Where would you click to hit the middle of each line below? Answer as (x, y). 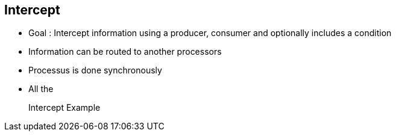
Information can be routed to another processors (125, 52)
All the (41, 89)
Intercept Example (64, 108)
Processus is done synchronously (95, 70)
